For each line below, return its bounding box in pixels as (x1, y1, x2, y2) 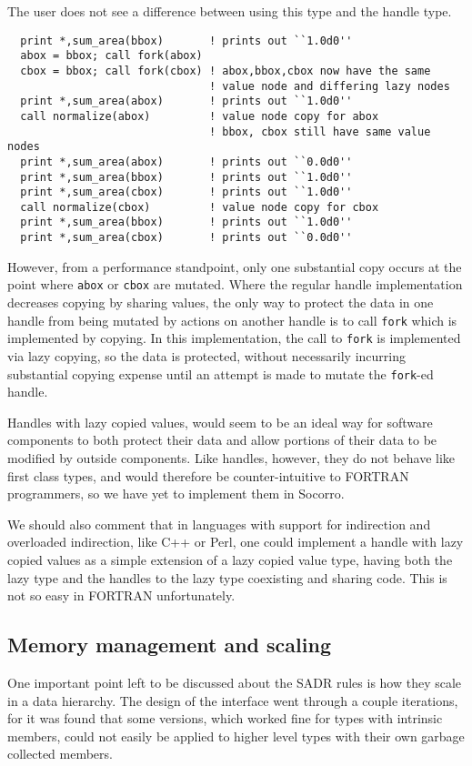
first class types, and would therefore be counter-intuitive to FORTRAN (7, 466, 409, 485)
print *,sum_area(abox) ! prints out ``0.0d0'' (20, 155, 353, 168)
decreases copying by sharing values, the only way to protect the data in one (7, 293, 434, 312)
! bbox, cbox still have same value (208, 125, 431, 138)
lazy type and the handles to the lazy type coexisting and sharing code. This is (7, 568, 447, 587)
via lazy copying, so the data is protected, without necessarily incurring (7, 346, 406, 365)
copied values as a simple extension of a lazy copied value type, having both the (7, 549, 453, 569)
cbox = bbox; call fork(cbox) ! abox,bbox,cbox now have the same (20, 64, 431, 77)
